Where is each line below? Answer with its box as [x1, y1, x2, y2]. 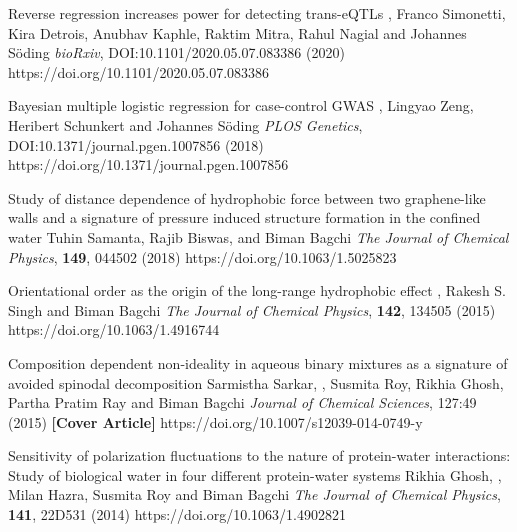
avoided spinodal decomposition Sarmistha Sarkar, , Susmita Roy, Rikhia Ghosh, [8, 372, 504, 393]
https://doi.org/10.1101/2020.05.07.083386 [8, 61, 270, 82]
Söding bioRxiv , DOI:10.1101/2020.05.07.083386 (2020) [8, 42, 345, 63]
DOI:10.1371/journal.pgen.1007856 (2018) [8, 134, 264, 155]
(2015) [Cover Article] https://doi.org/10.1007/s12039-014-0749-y [8, 411, 423, 432]
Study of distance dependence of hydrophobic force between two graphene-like [8, 187, 486, 208]
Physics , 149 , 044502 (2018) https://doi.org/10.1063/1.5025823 [8, 246, 397, 267]
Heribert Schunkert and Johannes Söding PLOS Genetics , [8, 114, 363, 135]
